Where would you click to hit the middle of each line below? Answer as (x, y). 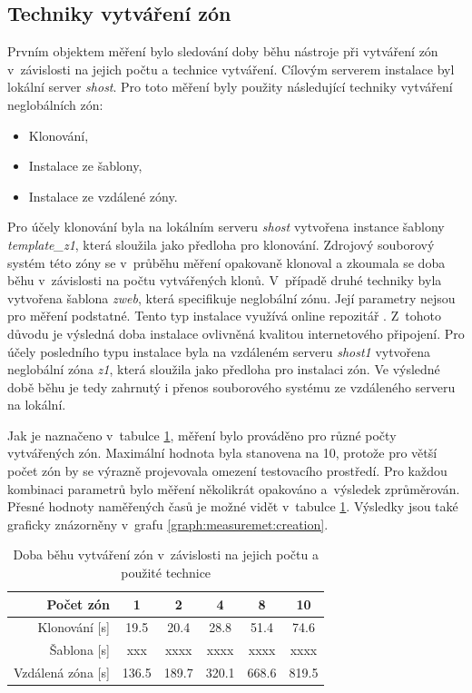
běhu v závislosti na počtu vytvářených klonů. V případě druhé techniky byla (225, 280)
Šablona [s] (79, 650)
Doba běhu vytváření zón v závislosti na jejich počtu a (166, 554)
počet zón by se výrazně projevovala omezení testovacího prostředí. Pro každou (227, 471)
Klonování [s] (74, 627)
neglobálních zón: (55, 104)
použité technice (166, 573)
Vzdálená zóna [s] (62, 673)
